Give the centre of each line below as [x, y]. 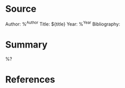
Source [21, 9]
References [30, 79]
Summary [26, 45]
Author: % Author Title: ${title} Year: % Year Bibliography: [63, 24]
